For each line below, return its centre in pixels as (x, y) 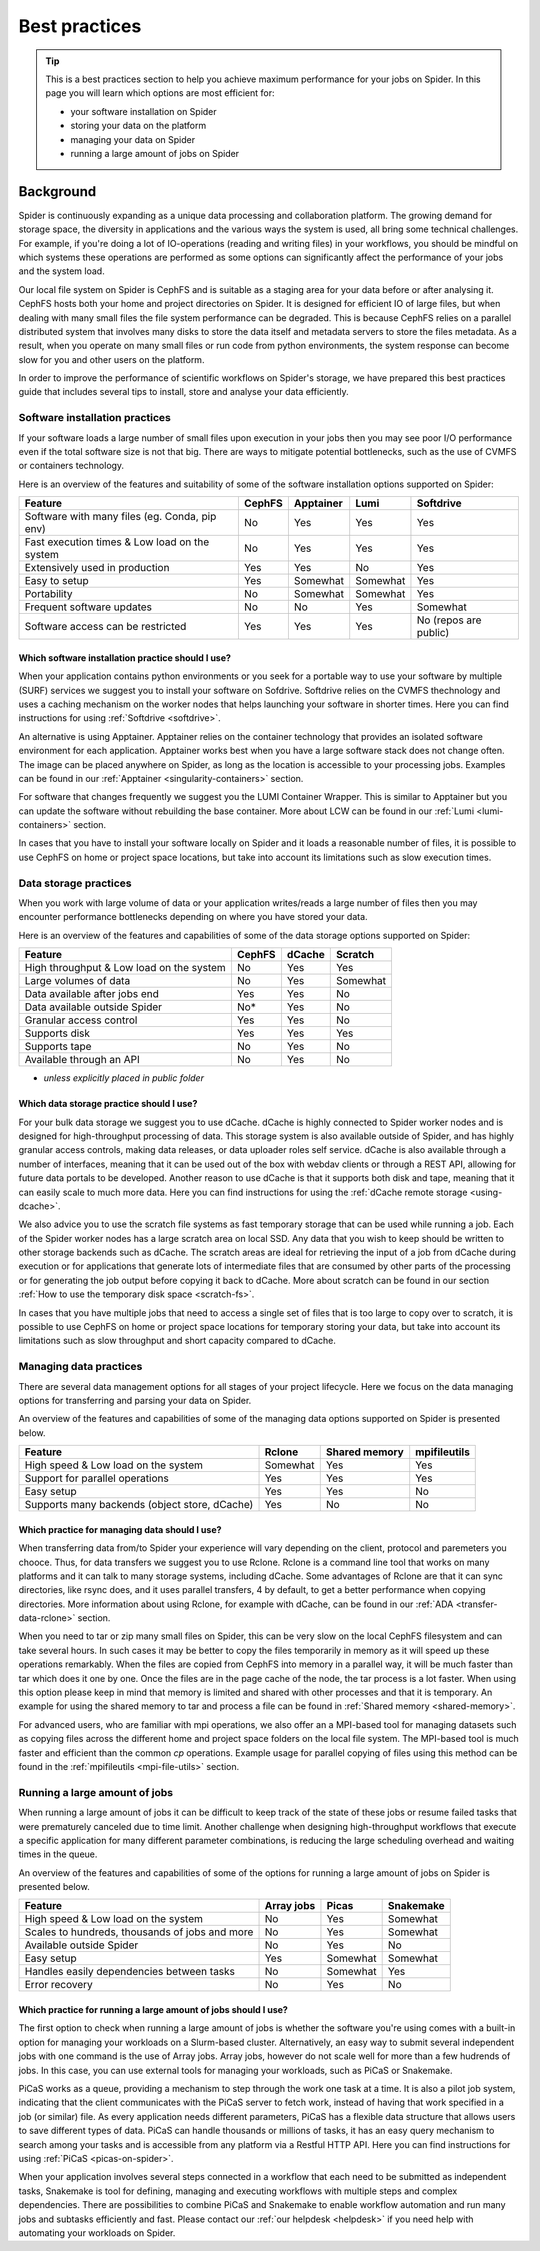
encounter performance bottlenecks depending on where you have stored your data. (193, 917)
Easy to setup (56, 581)
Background (57, 191)
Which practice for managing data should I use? (120, 1529)
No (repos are (449, 620)
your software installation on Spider (143, 111)
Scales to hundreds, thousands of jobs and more (139, 1932)
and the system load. (61, 271)
